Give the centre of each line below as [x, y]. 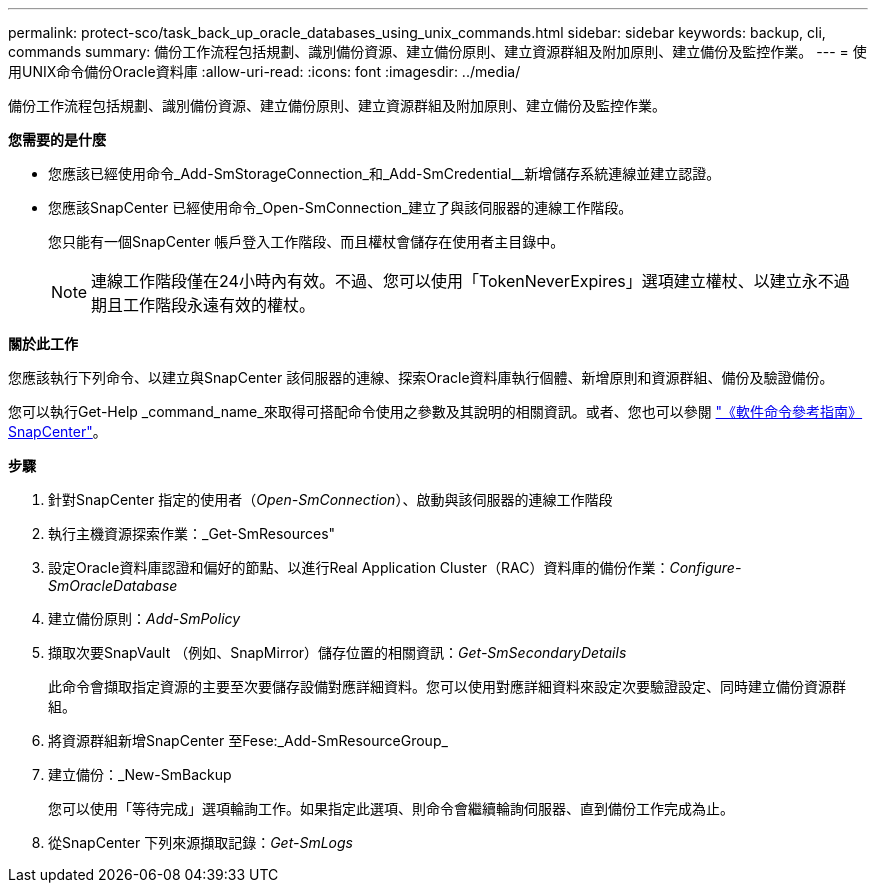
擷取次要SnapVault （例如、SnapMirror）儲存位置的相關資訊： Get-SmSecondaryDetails [337, 652]
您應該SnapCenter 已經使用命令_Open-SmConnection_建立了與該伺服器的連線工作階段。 [340, 207]
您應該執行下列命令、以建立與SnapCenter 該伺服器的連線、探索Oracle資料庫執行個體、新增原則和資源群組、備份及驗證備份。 [421, 377]
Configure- [705, 567]
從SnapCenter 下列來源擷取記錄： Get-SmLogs [200, 842]
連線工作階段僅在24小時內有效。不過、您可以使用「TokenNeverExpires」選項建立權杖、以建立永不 [462, 281]
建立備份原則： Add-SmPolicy [144, 618]
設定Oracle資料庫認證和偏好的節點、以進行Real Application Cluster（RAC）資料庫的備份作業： [359, 567]
